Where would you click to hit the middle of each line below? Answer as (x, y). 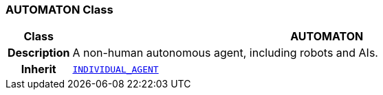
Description (39, 53)
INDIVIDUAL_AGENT (116, 69)
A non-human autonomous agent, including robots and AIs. (225, 53)
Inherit (39, 69)
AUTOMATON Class (59, 10)
